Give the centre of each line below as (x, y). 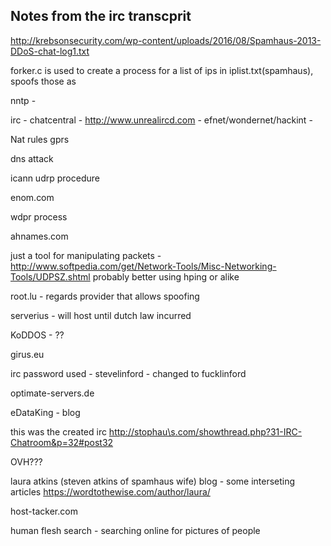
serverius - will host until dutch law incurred (101, 315)
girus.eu (27, 354)
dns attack (32, 158)
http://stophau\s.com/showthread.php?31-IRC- (205, 431)
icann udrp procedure (55, 178)
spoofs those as (43, 81)
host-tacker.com (44, 511)
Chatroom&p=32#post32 (62, 442)
